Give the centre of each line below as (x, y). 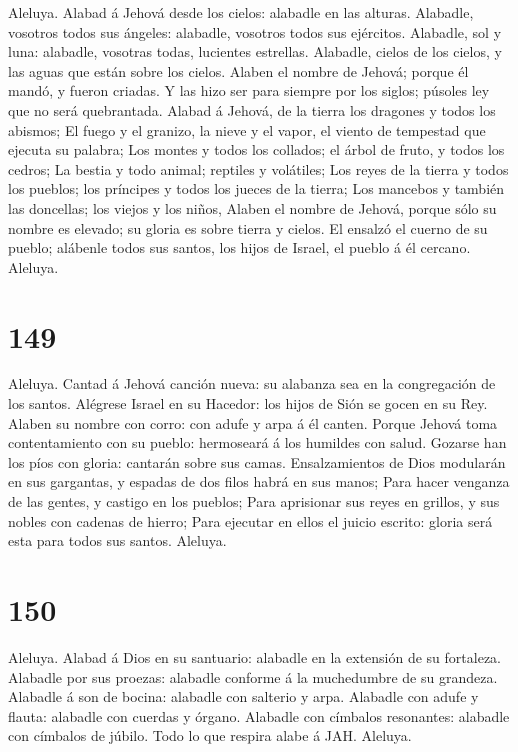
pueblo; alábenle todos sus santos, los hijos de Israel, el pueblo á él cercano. (239, 247)
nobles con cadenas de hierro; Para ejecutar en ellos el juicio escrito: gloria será (250, 520)
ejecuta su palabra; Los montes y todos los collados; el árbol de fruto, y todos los (256, 149)
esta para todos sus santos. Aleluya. (117, 540)
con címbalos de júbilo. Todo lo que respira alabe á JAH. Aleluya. (210, 735)
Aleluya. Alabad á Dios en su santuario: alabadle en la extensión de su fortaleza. (254, 656)
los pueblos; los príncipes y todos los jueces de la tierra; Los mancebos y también (256, 188)
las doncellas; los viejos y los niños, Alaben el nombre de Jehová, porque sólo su (252, 207)
